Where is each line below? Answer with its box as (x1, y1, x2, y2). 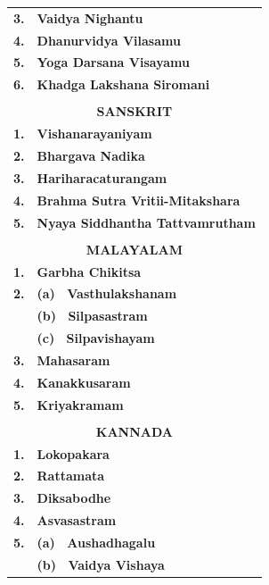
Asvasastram (37, 511, 117, 530)
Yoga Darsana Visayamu (37, 53, 190, 71)
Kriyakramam (37, 395, 124, 414)
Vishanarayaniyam (37, 124, 152, 143)
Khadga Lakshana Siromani (37, 75, 210, 94)
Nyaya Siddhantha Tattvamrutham (37, 213, 256, 231)
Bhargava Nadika (37, 146, 145, 165)
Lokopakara (37, 444, 110, 463)
